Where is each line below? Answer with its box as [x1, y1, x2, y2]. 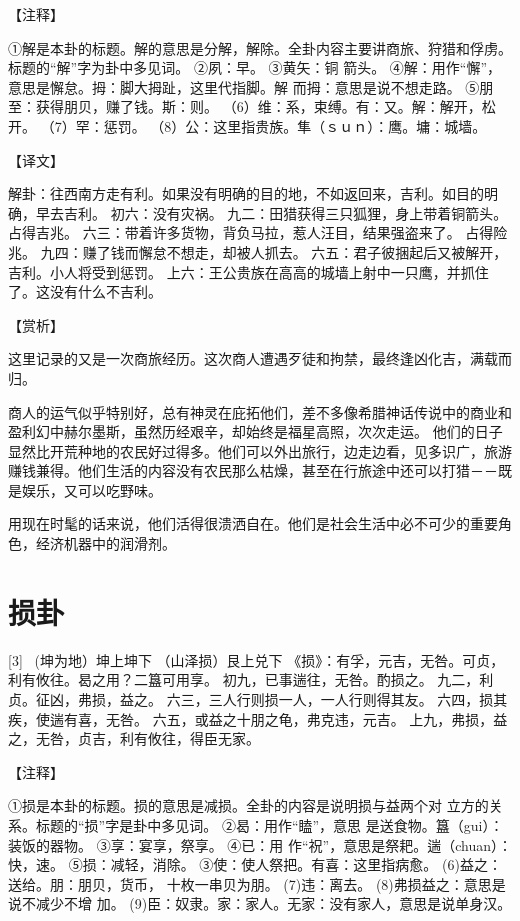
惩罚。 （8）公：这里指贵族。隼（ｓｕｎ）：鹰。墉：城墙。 [103, 115, 487, 136]
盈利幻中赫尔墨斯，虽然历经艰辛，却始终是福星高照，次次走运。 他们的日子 [8, 421, 503, 442]
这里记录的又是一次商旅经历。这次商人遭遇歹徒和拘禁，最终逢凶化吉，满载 [8, 348, 498, 369]
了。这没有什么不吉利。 [8, 281, 162, 302]
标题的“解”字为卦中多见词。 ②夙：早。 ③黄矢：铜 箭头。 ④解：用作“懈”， [8, 57, 502, 78]
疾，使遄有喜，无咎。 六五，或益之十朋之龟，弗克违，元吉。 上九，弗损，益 [8, 708, 508, 729]
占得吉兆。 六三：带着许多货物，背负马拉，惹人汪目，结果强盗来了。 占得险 [8, 222, 508, 243]
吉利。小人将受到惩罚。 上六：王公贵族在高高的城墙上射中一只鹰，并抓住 [8, 261, 489, 282]
